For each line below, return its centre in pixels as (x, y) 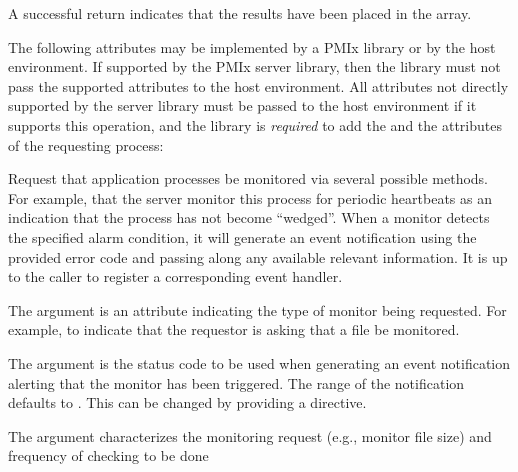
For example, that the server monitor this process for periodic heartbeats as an (250, 197)
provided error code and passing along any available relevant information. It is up (258, 256)
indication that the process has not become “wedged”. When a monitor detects (249, 217)
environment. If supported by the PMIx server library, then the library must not (254, 66)
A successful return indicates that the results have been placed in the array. (240, 13)
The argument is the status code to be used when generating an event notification (259, 362)
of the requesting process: (86, 144)
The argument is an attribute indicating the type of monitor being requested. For (257, 309)
